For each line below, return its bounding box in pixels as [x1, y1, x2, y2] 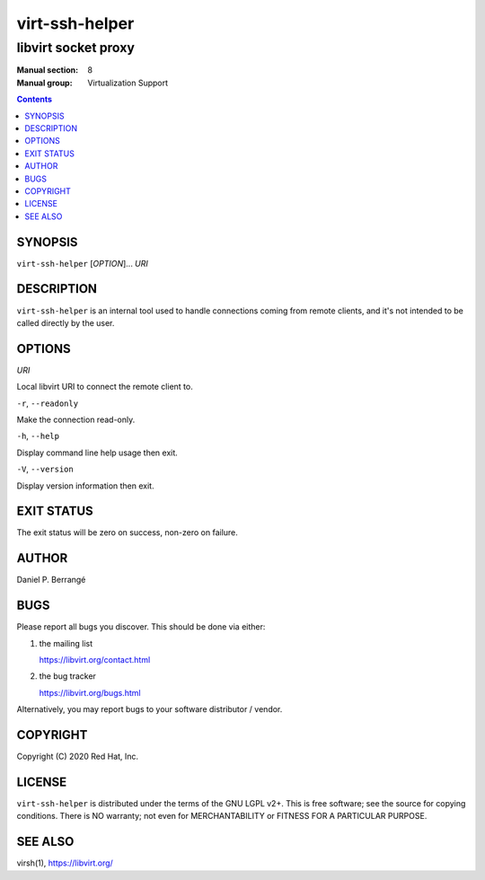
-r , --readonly [16, 398, 79, 409]
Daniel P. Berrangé [16, 575, 86, 585]
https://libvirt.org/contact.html [39, 655, 151, 665]
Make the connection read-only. [16, 414, 136, 425]
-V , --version [16, 463, 74, 475]
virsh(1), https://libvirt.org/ [16, 858, 114, 868]
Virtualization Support [87, 77, 169, 88]
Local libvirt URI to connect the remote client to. [16, 382, 193, 392]
